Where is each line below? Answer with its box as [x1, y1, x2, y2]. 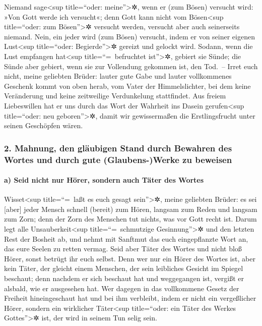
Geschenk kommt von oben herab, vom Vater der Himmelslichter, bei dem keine [4, 80, 251, 91]
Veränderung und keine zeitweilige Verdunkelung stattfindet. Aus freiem [4, 90, 226, 101]
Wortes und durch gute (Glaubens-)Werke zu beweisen [4, 153, 232, 166]
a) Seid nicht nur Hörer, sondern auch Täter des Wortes [4, 175, 204, 185]
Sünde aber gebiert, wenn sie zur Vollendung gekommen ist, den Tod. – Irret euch [4, 61, 258, 71]
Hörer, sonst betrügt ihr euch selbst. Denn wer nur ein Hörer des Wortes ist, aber [4, 253, 255, 263]
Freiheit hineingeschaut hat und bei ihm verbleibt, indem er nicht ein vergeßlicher [4, 293, 256, 303]
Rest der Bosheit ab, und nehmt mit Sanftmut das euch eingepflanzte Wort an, [4, 233, 248, 244]
